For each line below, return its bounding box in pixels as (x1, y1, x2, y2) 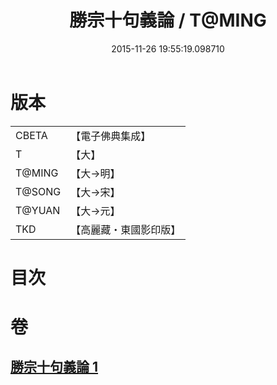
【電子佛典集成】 (70, 129, 152, 143)
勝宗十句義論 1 (10, 359, 99, 376)
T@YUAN (15, 203, 61, 217)
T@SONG (15, 184, 62, 198)
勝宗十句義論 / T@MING (69, 9, 267, 32)
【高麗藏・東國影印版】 (70, 222, 182, 236)
